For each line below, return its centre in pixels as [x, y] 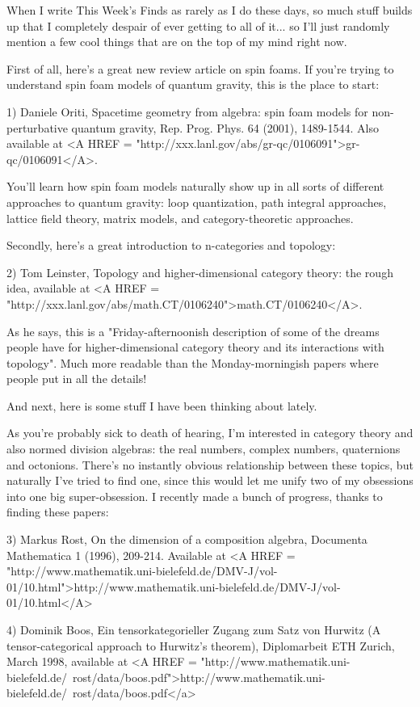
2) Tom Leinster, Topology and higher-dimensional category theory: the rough [200, 272]
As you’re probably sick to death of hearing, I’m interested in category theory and [210, 433]
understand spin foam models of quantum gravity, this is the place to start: [193, 84]
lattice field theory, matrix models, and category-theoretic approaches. [180, 218]
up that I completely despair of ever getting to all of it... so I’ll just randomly [198, 25]
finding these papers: [58, 512]
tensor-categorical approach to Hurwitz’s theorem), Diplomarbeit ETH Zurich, [201, 645]
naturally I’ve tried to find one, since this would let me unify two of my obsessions [210, 480]
